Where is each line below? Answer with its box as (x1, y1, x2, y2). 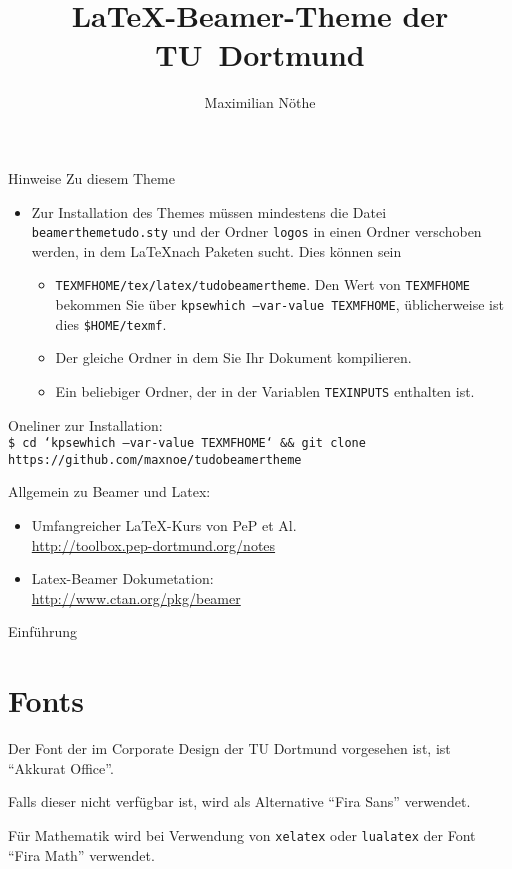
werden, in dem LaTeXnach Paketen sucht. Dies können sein (31, 240, 402, 261)
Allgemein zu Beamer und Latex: (8, 481, 211, 502)
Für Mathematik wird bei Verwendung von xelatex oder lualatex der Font (8, 824, 476, 845)
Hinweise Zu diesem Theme (8, 167, 175, 188)
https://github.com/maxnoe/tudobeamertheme (8, 452, 302, 467)
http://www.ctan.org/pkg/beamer (31, 587, 241, 608)
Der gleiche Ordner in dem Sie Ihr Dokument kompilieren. (55, 347, 412, 368)
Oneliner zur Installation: (8, 414, 163, 435)
